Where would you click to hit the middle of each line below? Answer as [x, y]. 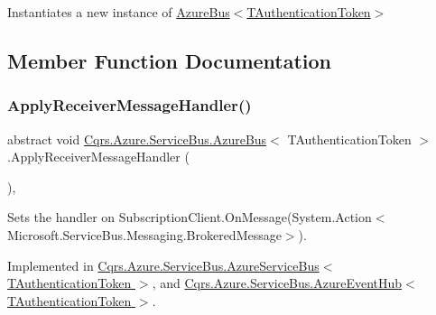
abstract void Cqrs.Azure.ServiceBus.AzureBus [137, 139]
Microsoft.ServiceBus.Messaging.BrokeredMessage [144, 234]
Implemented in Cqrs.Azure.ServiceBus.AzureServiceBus [163, 265]
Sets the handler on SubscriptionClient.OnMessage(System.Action [190, 217]
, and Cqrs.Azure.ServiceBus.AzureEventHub [277, 283]
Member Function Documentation [170, 60]
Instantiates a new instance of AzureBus [119, 12]
